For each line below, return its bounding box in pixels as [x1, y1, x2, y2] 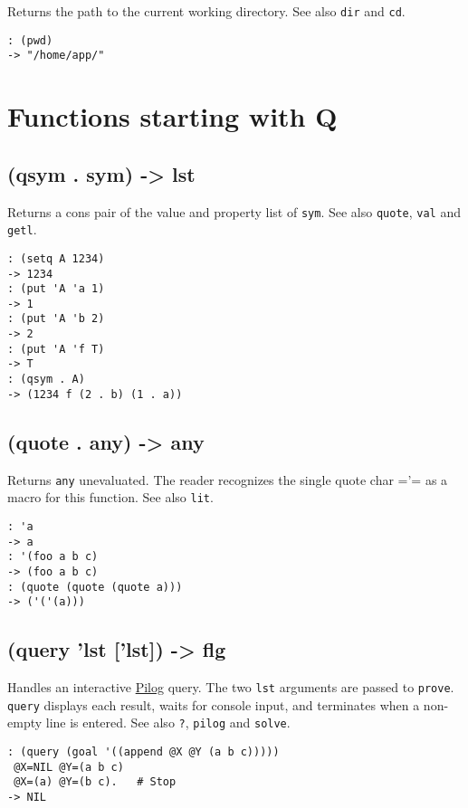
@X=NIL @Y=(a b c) [14, 760, 124, 774]
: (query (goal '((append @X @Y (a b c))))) [7, 746, 280, 759]
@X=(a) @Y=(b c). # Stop [14, 775, 177, 789]
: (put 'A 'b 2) [7, 312, 105, 326]
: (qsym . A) [7, 373, 85, 386]
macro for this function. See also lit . [7, 488, 214, 507]
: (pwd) [7, 33, 53, 47]
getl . [7, 220, 37, 239]
